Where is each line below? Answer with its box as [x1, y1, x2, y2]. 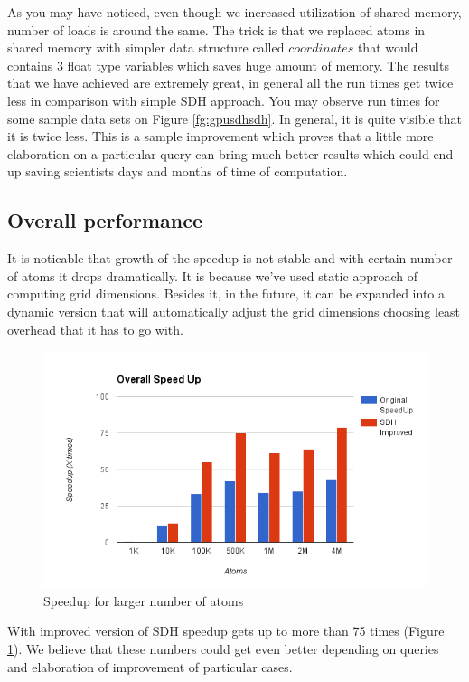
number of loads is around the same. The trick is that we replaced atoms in [7, 20, 426, 39]
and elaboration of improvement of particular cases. [7, 657, 293, 676]
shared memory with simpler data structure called [7, 38, 285, 57]
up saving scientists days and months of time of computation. [7, 162, 348, 181]
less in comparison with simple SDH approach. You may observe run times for [7, 90, 440, 109]
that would [357, 38, 418, 57]
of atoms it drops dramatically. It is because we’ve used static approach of [7, 266, 417, 285]
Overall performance [7, 206, 203, 234]
